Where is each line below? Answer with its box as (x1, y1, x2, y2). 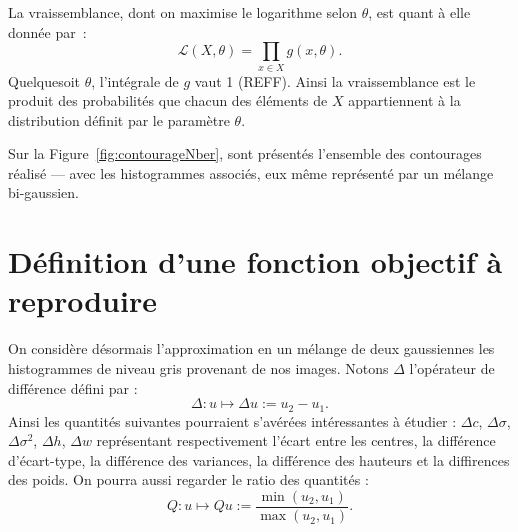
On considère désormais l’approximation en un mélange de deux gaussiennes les (8, 338, 495, 359)
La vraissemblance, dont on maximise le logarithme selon (8, 2, 357, 22)
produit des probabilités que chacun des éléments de (8, 90, 328, 111)
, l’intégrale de (91, 70, 179, 91)
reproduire (8, 280, 157, 321)
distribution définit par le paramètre (8, 109, 230, 130)
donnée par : (8, 21, 87, 42)
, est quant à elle (368, 2, 471, 22)
